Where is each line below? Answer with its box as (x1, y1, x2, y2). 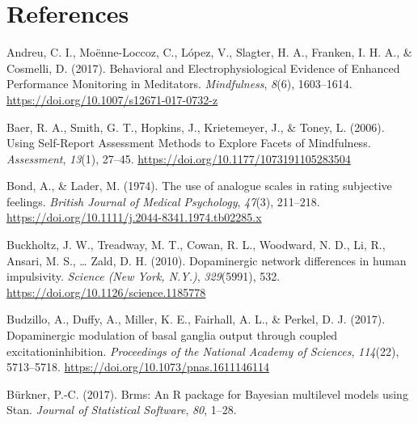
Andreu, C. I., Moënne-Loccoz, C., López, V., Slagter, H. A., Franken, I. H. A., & (6, 44, 412, 61)
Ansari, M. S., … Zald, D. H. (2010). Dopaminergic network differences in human (6, 252, 407, 269)
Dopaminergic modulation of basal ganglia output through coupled (6, 327, 338, 344)
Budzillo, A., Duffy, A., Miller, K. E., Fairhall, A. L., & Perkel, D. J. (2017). (6, 311, 386, 328)
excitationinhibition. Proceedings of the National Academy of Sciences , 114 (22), (6, 342, 399, 359)
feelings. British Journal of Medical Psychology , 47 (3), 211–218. (6, 192, 320, 209)
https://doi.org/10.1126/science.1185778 (6, 283, 206, 300)
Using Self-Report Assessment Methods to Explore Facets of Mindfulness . (6, 134, 371, 151)
